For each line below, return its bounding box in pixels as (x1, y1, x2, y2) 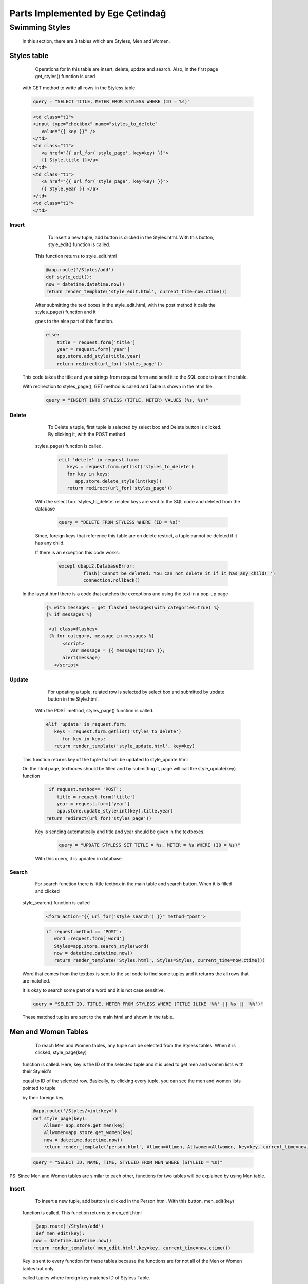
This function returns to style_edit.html (35, 253, 117, 259)
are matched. (22, 978, 51, 984)
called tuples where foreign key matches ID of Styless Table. (22, 1274, 151, 1281)
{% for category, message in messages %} (49, 633, 155, 639)
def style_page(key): (33, 1115, 88, 1121)
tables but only (22, 1265, 54, 1271)
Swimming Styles (9, 23, 70, 32)
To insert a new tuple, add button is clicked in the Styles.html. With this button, (48, 234, 214, 240)
